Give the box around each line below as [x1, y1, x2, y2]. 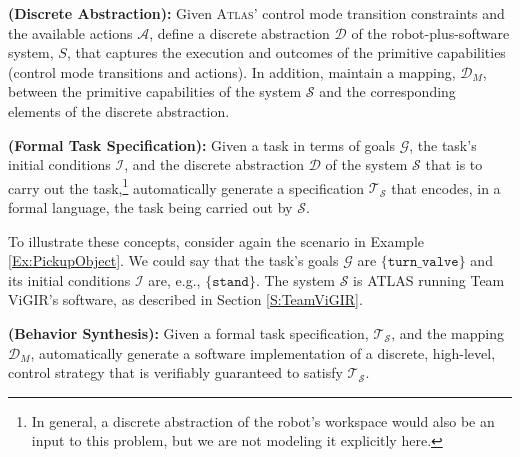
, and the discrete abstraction [124, 154, 305, 175]
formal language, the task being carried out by [8, 197, 293, 217]
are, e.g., [148, 269, 201, 290]
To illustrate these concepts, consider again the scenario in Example [8, 230, 425, 251]
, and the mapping [391, 322, 505, 343]
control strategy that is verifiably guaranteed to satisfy [8, 362, 343, 383]
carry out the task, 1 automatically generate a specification [8, 174, 365, 198]
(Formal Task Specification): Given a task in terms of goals [8, 134, 395, 155]
